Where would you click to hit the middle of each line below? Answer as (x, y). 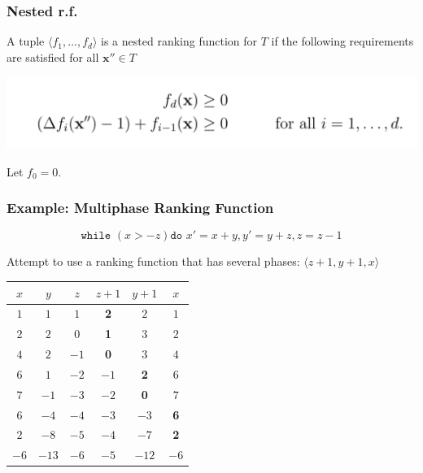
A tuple (26, 41)
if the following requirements (342, 41)
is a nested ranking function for (179, 41)
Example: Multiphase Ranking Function (140, 208)
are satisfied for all (53, 56)
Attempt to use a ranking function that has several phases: (153, 261)
